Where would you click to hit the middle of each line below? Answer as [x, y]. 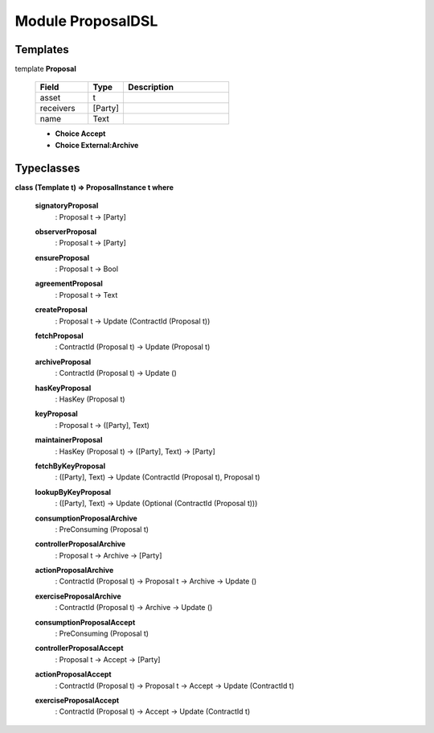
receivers [57, 109]
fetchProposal [59, 336]
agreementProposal [69, 284]
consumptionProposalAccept [85, 622]
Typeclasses [47, 168]
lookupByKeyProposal [73, 492]
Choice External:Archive [97, 145]
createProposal [61, 310]
